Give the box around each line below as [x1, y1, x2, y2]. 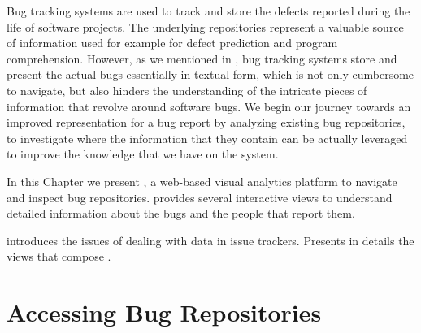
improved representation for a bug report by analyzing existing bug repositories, [7, 114, 406, 131]
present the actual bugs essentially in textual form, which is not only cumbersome [7, 66, 414, 83]
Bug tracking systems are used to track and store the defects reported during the [7, 2, 410, 19]
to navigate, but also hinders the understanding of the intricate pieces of [7, 81, 367, 98]
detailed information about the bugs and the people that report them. [7, 205, 355, 222]
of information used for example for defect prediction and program [7, 34, 338, 51]
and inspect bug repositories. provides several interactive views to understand [7, 188, 393, 205]
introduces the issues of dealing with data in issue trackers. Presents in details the [7, 231, 414, 249]
